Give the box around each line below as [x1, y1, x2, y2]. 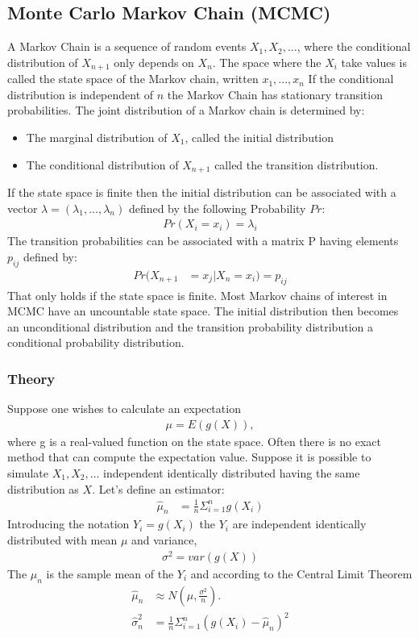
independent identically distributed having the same [103, 464, 360, 481]
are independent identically [232, 515, 367, 532]
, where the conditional [297, 38, 411, 55]
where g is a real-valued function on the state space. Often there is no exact [7, 432, 381, 449]
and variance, [131, 532, 197, 548]
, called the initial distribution [185, 129, 334, 146]
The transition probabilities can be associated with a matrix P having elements [7, 232, 399, 249]
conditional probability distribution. [7, 334, 185, 351]
